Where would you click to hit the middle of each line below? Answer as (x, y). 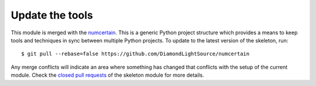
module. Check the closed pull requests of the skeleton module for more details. (107, 75)
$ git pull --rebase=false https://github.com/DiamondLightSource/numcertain (135, 54)
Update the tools (52, 15)
